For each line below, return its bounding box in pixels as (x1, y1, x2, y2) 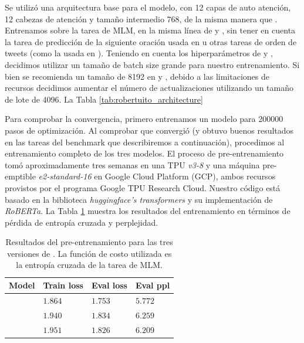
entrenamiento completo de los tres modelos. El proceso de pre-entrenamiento (5, 147, 284, 159)
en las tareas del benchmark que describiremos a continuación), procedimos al (5, 135, 285, 148)
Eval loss (91, 279, 127, 291)
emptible (5, 170, 36, 182)
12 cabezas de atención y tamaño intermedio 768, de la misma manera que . (5, 12, 278, 25)
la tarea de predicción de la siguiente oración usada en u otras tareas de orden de (5, 35, 297, 47)
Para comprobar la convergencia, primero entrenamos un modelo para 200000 (5, 113, 283, 125)
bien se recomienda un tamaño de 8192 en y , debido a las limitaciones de (5, 70, 269, 82)
